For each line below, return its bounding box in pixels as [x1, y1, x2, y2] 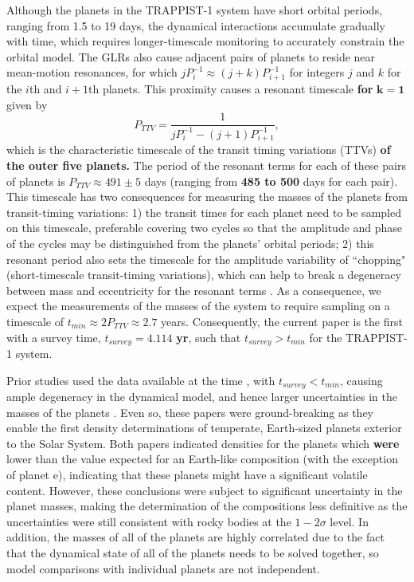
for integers [289, 64, 345, 81]
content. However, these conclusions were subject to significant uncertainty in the [6, 482, 403, 498]
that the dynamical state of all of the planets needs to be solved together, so [6, 545, 379, 560]
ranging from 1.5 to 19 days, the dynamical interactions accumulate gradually [6, 17, 385, 33]
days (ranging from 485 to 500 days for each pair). [144, 172, 398, 189]
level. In [330, 513, 369, 529]
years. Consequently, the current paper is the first [161, 313, 403, 329]
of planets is [6, 172, 65, 189]
